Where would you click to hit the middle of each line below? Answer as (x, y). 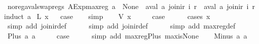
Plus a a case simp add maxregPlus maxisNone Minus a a (127, 35)
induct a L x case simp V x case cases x (107, 16)
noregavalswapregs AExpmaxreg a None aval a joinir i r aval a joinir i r (131, 6)
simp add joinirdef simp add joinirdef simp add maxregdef (121, 26)
